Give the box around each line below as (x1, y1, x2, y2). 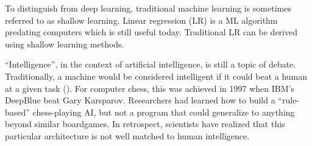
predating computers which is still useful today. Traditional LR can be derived (5, 26, 298, 38)
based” (5, 105, 30, 118)
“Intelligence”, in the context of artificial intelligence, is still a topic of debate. (5, 58, 296, 71)
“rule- (278, 94, 300, 106)
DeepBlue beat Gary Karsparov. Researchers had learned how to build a (5, 94, 275, 106)
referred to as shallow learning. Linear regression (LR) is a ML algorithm (5, 13, 278, 26)
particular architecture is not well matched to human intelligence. (5, 129, 250, 142)
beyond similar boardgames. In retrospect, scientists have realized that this (5, 117, 285, 130)
